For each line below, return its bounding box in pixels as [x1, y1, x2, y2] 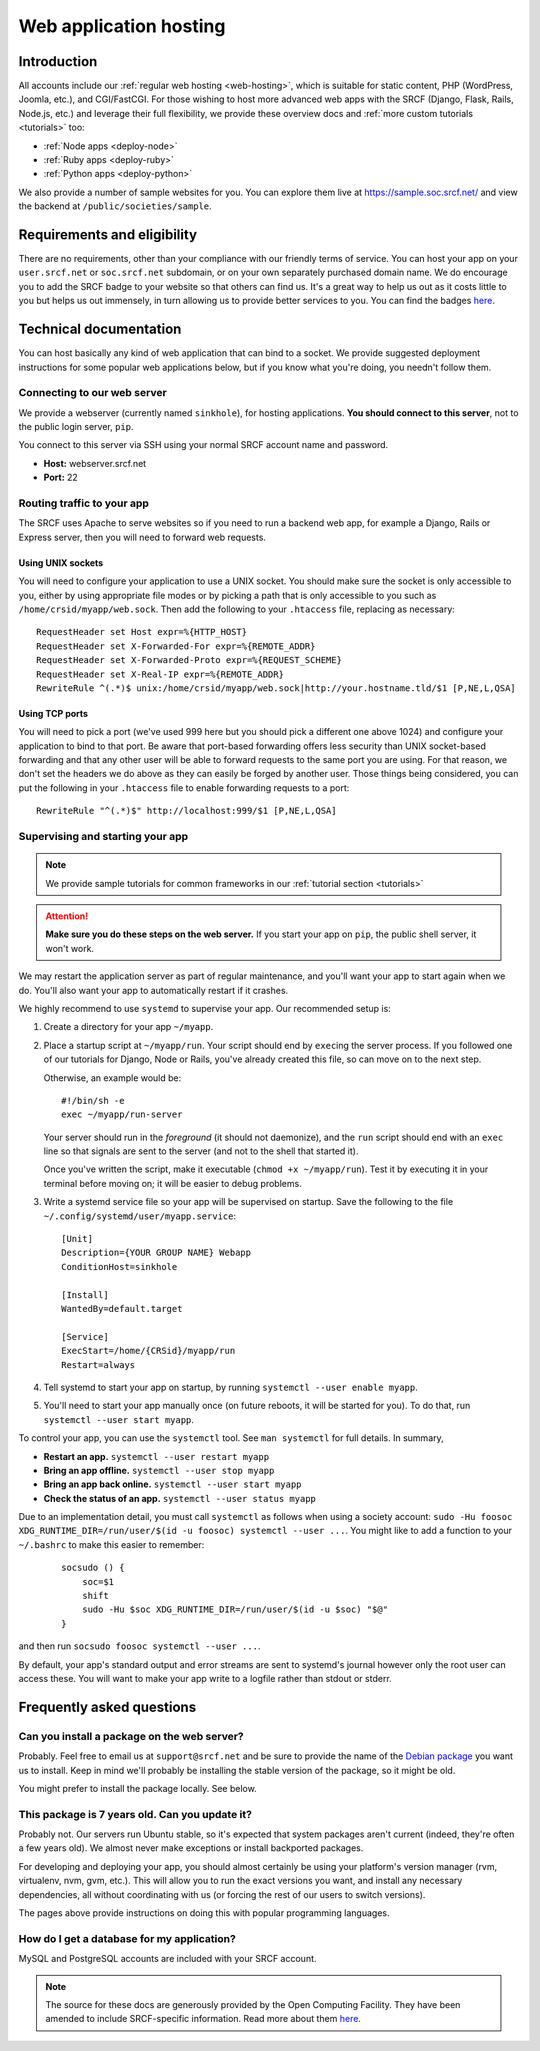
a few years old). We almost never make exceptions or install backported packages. [18, 1842, 364, 1854]
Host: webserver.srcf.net [43, 457, 147, 469]
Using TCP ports [18, 707, 89, 719]
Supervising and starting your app [18, 830, 189, 844]
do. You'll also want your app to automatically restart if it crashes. [18, 984, 289, 996]
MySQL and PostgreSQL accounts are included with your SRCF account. [18, 1953, 317, 1965]
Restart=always [61, 1359, 136, 1370]
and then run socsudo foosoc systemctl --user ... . [18, 1640, 261, 1652]
